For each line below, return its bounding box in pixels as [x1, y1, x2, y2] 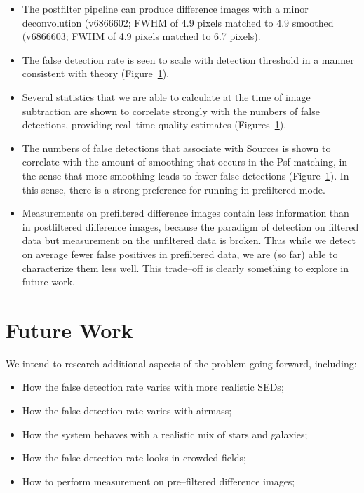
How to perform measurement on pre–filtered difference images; [22, 473, 295, 488]
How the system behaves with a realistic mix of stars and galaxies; [22, 426, 308, 441]
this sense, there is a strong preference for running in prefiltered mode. [22, 182, 325, 196]
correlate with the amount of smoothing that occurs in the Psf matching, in [22, 154, 348, 169]
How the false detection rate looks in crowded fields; [22, 450, 246, 465]
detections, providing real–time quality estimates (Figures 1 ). [22, 117, 287, 132]
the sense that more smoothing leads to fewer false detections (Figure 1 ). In [22, 168, 349, 182]
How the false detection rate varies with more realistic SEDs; [22, 379, 284, 394]
